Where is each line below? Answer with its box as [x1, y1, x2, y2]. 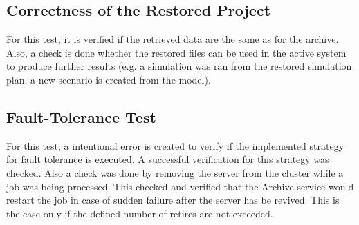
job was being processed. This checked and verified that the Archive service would [6, 179, 354, 193]
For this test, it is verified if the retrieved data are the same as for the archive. [6, 32, 339, 46]
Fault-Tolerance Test [6, 106, 156, 127]
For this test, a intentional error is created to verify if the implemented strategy [6, 138, 344, 153]
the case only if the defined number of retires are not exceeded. [6, 206, 273, 220]
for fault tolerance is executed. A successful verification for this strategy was [6, 152, 329, 166]
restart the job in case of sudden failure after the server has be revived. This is [6, 193, 340, 207]
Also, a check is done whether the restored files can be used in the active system [6, 45, 347, 59]
